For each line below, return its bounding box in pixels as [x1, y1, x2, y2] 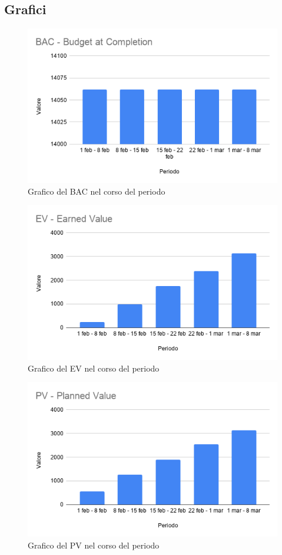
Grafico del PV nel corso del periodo [28, 538, 160, 551]
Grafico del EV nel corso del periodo [28, 362, 160, 374]
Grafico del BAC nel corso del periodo [28, 185, 165, 197]
